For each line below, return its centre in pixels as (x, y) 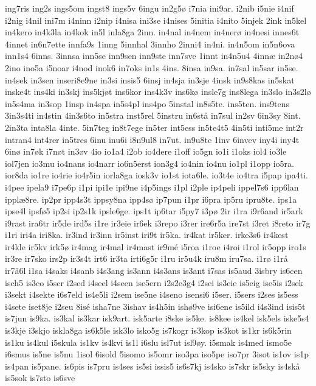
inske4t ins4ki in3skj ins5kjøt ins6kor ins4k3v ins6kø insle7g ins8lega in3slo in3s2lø (158, 92)
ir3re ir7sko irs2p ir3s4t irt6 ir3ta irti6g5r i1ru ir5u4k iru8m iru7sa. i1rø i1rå (146, 258)
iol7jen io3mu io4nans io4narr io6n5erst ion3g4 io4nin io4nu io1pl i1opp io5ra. (149, 163)
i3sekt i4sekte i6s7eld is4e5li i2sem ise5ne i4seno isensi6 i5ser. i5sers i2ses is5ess (152, 294)
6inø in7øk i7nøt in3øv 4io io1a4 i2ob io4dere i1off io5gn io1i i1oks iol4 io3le (146, 151)
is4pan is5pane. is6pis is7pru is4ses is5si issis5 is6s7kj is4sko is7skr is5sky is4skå (153, 366)
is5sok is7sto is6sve (40, 378)
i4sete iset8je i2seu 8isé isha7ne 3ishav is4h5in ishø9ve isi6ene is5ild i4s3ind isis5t (155, 306)
